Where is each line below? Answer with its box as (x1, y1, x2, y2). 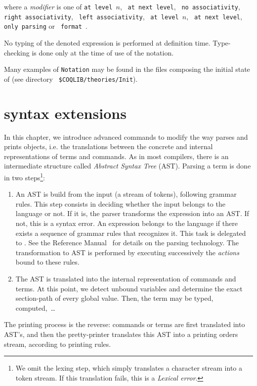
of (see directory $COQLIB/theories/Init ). (4, 73, 138, 84)
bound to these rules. (15, 257, 80, 267)
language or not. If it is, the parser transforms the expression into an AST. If (15, 208, 249, 219)
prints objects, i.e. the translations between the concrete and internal (4, 141, 213, 152)
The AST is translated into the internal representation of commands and (15, 273, 236, 283)
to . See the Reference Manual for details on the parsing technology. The (15, 237, 239, 248)
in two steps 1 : (4, 170, 45, 182)
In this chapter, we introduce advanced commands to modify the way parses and (4, 131, 248, 142)
